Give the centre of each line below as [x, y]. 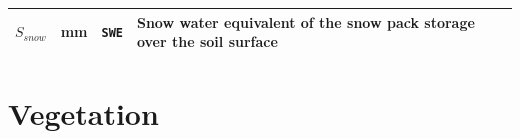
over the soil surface [207, 41]
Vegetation [83, 113]
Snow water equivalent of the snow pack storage [305, 21]
